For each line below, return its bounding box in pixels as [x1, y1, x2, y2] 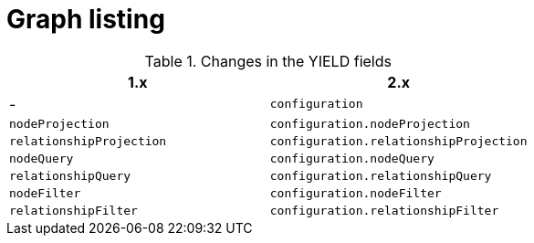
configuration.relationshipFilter [269, 203, 499, 217]
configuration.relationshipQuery [269, 168, 492, 183]
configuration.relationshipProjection [269, 133, 528, 148]
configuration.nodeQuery [269, 151, 435, 165]
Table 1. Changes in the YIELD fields [144, 51, 392, 70]
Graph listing [6, 4, 165, 35]
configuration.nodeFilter [269, 185, 442, 200]
